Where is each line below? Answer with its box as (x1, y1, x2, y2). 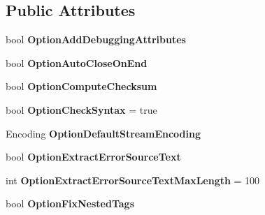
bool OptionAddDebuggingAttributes (6, 32, 186, 47)
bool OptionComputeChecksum (6, 79, 157, 94)
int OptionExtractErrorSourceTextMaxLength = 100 (6, 172, 260, 187)
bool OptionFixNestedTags (6, 196, 134, 211)
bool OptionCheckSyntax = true (6, 102, 157, 117)
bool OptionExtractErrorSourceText (6, 149, 181, 164)
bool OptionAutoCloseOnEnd (6, 55, 148, 70)
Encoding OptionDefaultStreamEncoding (6, 126, 201, 140)
